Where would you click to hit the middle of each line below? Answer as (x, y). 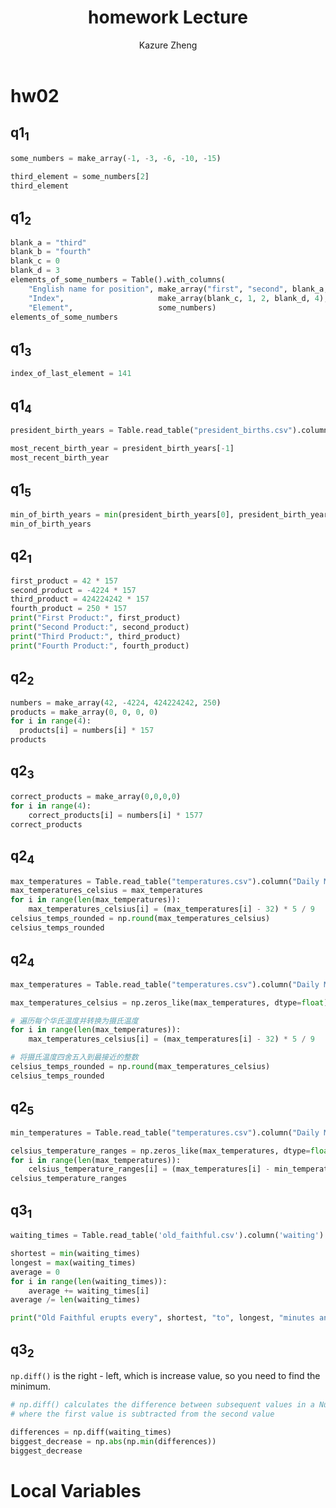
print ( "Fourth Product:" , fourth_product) (100, 646)
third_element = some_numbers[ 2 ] (80, 176)
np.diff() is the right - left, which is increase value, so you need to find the (165, 1376)
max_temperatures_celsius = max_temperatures (106, 891)
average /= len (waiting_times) (75, 1300)
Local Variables (76, 1490)
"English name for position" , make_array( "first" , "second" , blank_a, (178, 289)
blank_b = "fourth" (51, 252)
